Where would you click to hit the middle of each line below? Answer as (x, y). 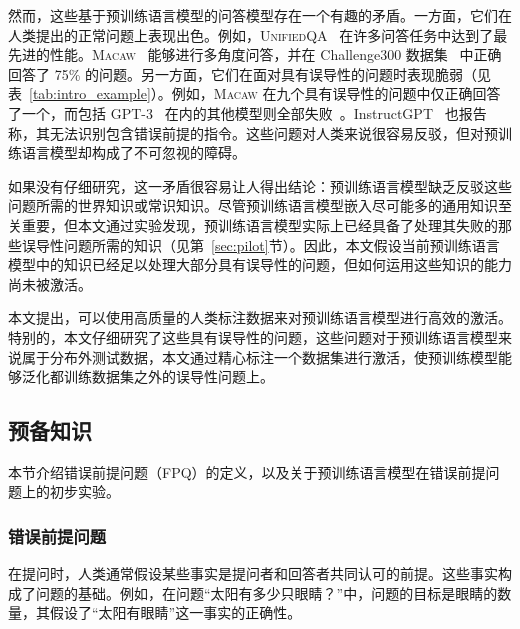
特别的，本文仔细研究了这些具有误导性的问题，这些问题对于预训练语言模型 (253, 336)
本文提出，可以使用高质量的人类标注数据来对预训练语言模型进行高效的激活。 (260, 317)
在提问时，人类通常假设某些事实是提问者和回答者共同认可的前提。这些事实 (253, 573)
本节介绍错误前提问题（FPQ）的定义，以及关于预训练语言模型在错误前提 (247, 471)
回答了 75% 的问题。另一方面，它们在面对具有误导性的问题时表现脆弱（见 (249, 73)
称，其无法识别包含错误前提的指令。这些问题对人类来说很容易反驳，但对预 (253, 132)
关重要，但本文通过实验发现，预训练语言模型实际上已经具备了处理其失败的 (253, 224)
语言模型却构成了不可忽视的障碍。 (133, 152)
